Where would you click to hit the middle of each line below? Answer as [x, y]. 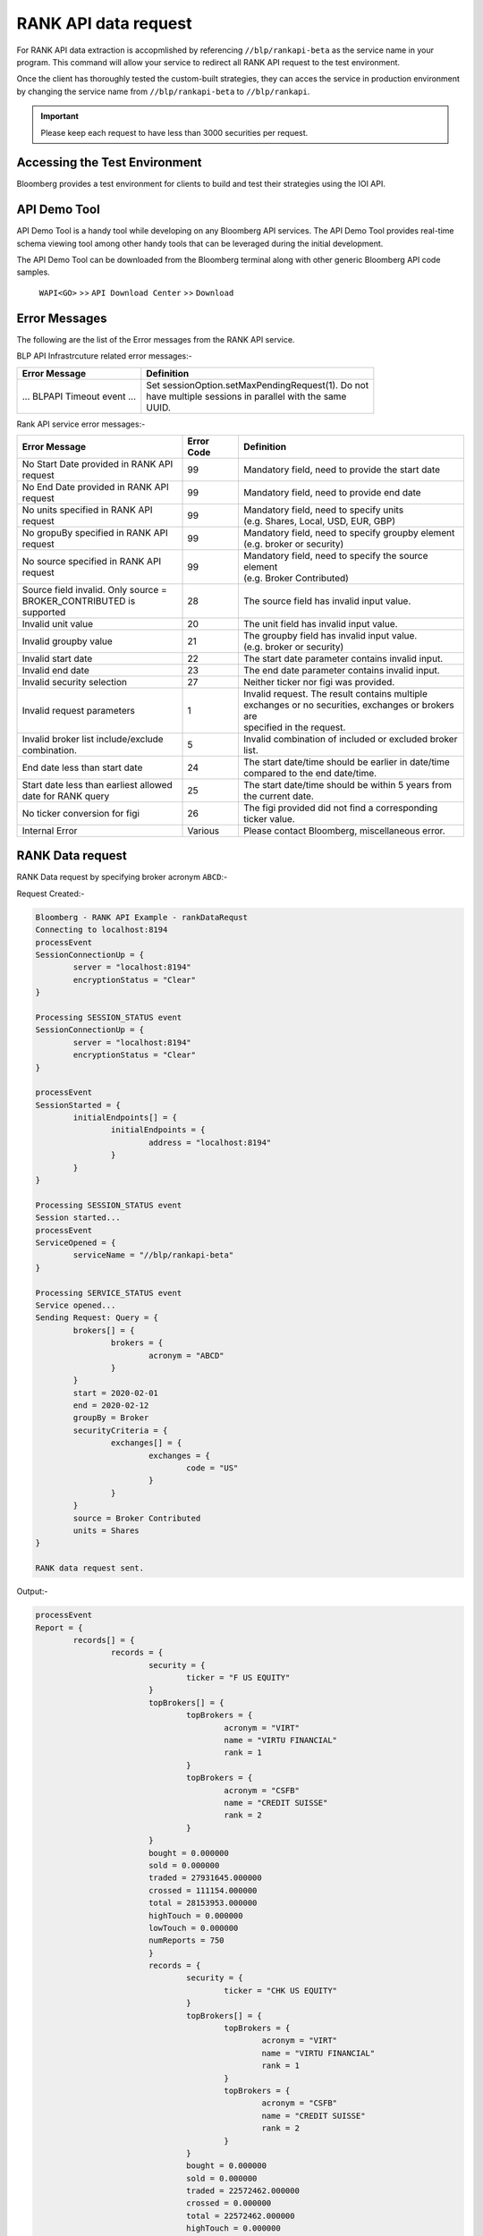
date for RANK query [66, 796]
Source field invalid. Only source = [94, 589]
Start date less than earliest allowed [97, 784]
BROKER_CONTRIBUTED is [79, 601]
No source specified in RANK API [92, 561]
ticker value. [269, 818]
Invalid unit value [58, 623]
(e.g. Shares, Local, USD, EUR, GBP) [319, 521]
